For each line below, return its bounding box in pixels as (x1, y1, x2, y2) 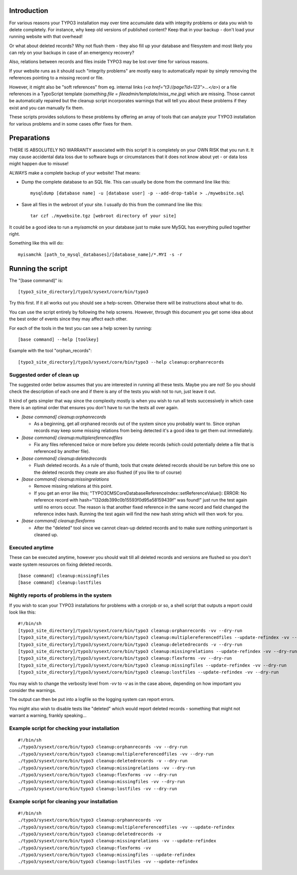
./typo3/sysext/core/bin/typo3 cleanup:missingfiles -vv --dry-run (18, 779, 185, 785)
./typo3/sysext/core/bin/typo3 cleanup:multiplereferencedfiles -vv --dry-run (18, 751, 214, 756)
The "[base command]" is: (9, 277, 63, 283)
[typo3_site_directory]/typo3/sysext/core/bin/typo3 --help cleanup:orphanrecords (18, 359, 224, 365)
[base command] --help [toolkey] (18, 337, 99, 342)
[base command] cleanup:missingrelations (21, 476, 109, 482)
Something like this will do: (9, 240, 64, 246)
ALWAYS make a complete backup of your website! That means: (9, 170, 141, 176)
